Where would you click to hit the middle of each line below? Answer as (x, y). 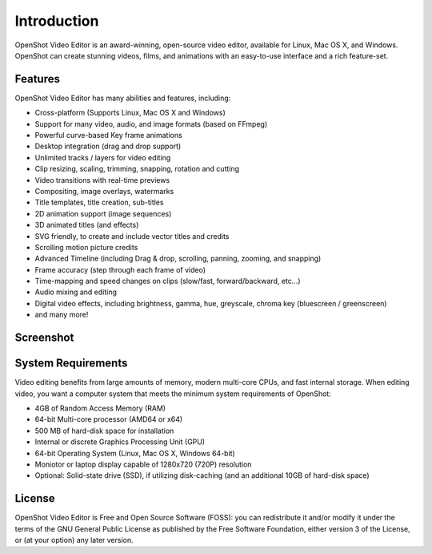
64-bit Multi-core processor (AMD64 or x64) (109, 419)
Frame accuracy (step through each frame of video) (120, 269)
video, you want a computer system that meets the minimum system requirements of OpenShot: (173, 394)
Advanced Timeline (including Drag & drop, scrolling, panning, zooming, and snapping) (178, 259)
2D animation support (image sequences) (103, 213)
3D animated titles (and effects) (87, 225)
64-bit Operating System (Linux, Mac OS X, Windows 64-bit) (135, 453)
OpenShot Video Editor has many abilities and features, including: (123, 98)
